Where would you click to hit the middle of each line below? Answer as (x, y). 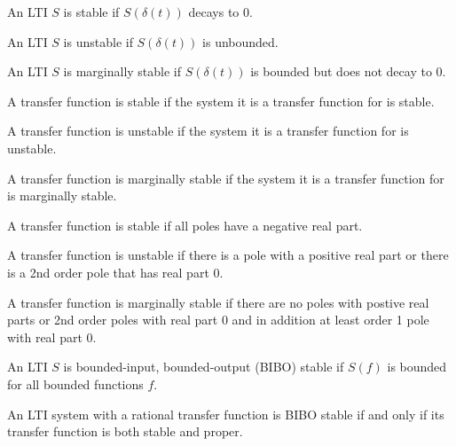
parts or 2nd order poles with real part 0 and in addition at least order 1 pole (218, 320)
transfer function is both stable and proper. (125, 431)
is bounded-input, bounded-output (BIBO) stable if (204, 367)
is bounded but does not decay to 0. (348, 71)
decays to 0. (220, 12)
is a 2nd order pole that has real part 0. (115, 272)
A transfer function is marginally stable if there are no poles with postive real (218, 302)
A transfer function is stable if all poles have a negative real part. (185, 225)
